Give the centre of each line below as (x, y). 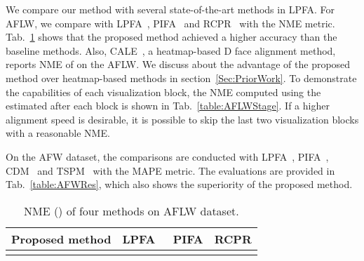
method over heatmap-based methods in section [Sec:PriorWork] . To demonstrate (181, 78)
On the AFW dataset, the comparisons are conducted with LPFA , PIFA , (167, 156)
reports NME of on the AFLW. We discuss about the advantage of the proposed (178, 64)
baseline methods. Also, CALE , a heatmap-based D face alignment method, (171, 50)
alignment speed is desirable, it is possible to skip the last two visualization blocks (182, 119)
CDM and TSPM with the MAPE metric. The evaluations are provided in (170, 170)
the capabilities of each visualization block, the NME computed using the (163, 92)
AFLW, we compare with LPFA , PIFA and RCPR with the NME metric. (170, 23)
